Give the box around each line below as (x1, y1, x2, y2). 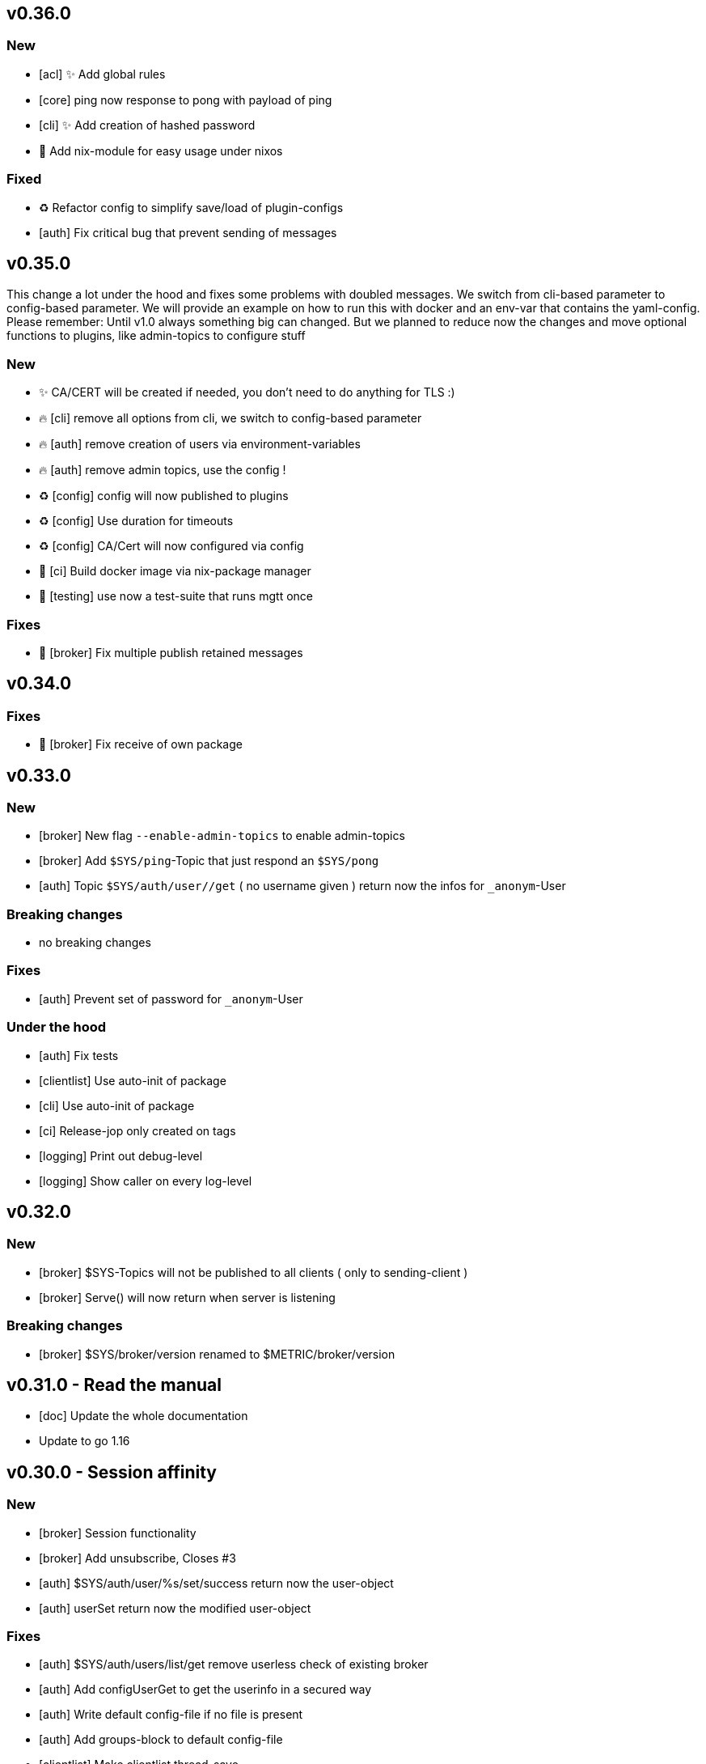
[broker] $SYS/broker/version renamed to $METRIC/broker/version (39, 1346, 395, 1361)
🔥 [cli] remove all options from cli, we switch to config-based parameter (39, 411, 422, 426)
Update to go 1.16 (39, 1434, 130, 1448)
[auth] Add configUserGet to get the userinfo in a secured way (39, 1682, 371, 1697)
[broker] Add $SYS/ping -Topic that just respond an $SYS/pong (39, 854, 379, 868)
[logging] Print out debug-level (39, 1148, 203, 1163)
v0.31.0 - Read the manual (6, 1374, 222, 1395)
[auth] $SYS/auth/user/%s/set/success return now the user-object (39, 1575, 394, 1590)
